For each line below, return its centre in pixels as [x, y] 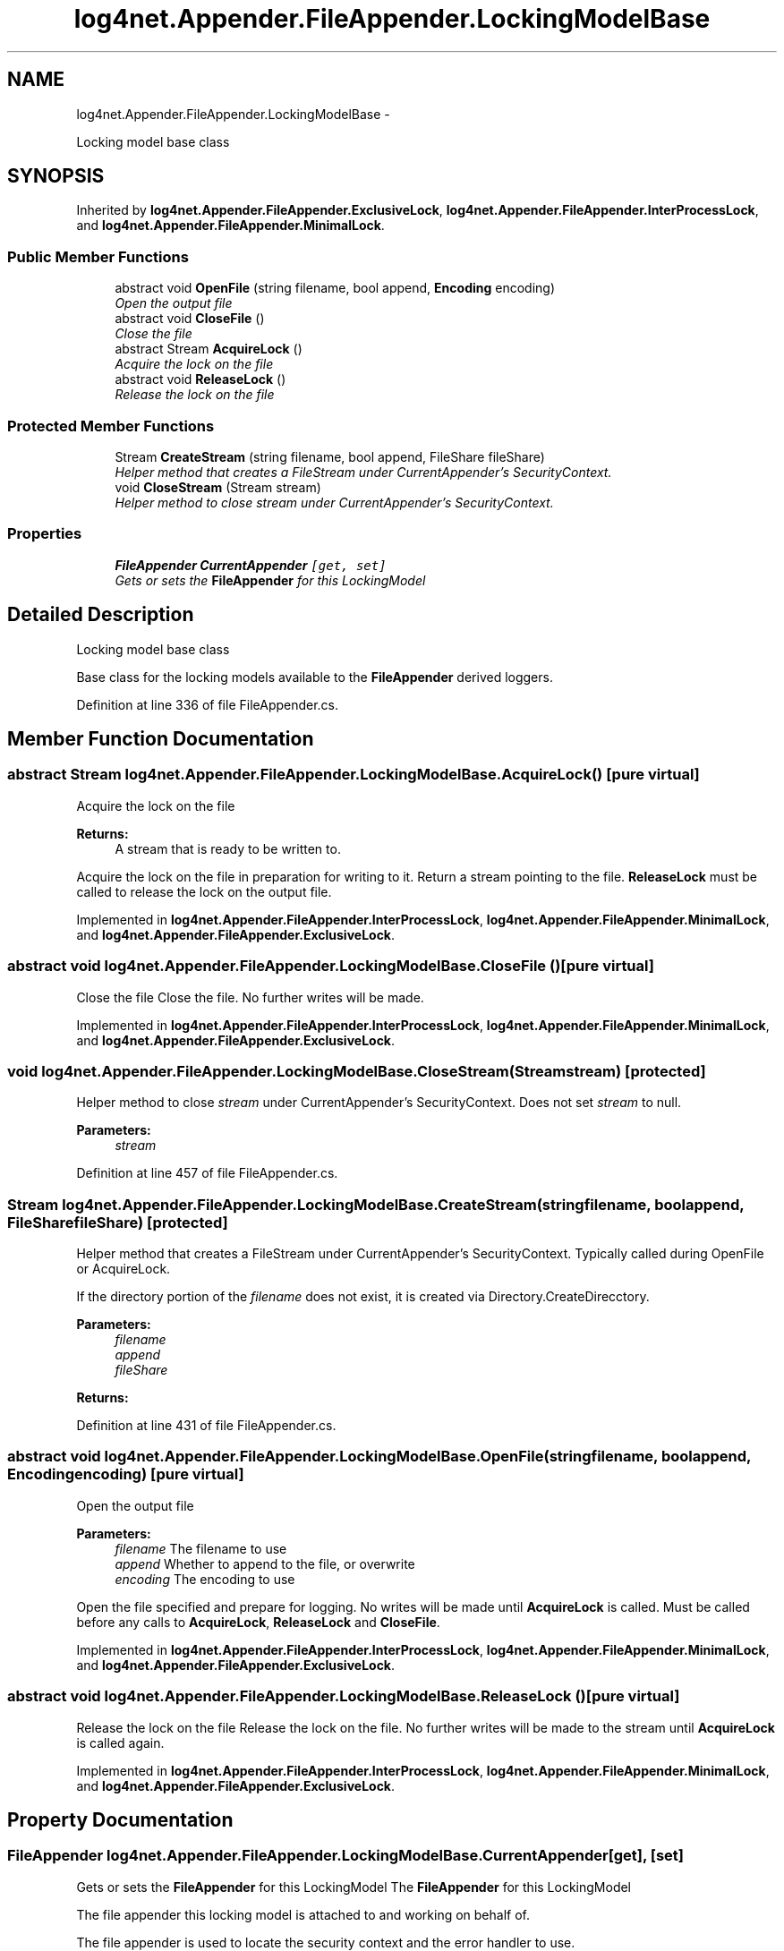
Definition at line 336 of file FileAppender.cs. [208, 704]
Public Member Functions [98, 256]
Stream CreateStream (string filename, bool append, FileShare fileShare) [330, 456]
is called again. [120, 1742]
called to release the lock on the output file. [204, 891]
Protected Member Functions [111, 426]
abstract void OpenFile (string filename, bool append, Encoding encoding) [335, 288]
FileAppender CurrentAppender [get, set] [251, 565]
